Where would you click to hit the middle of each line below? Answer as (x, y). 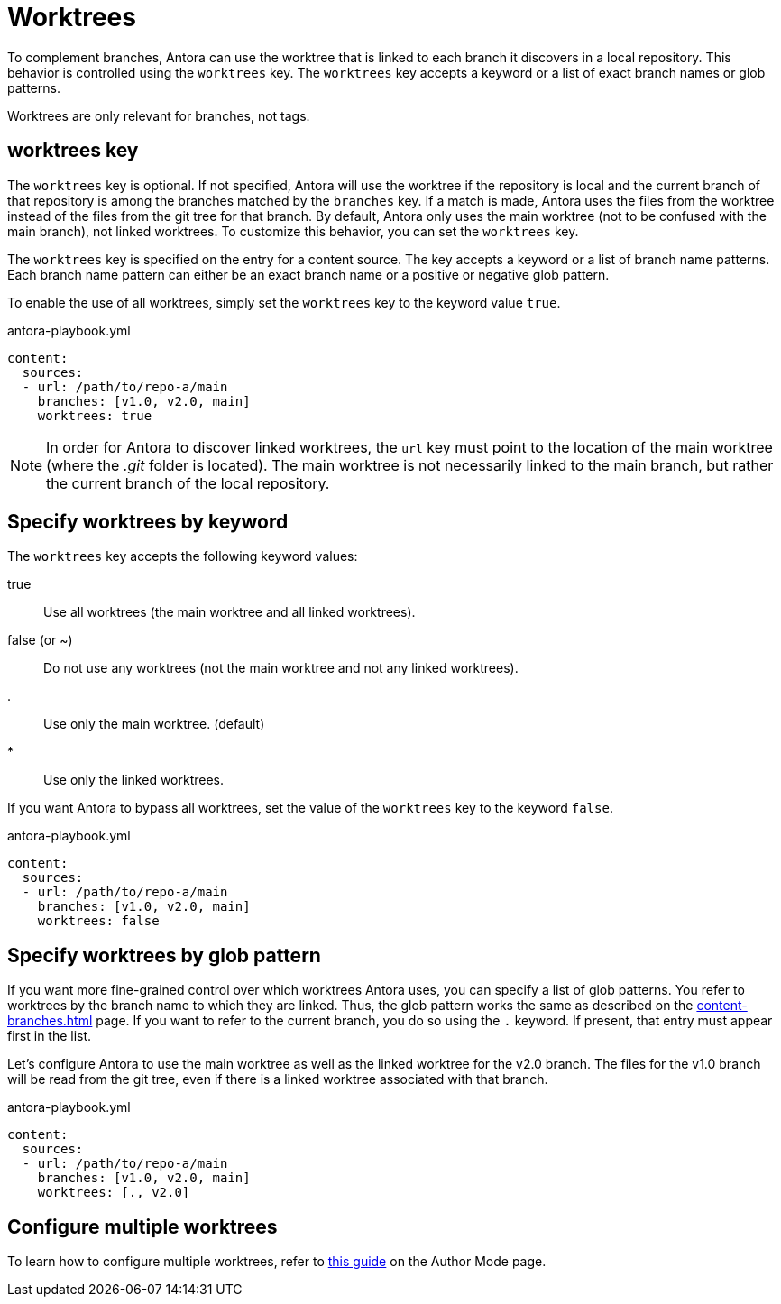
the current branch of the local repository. (188, 483)
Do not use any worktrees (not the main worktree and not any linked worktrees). (281, 668)
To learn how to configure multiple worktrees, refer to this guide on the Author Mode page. (277, 1262)
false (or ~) (40, 640)
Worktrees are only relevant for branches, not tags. (159, 115)
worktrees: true (95, 415)
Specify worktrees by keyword (148, 522)
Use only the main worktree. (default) (154, 724)
